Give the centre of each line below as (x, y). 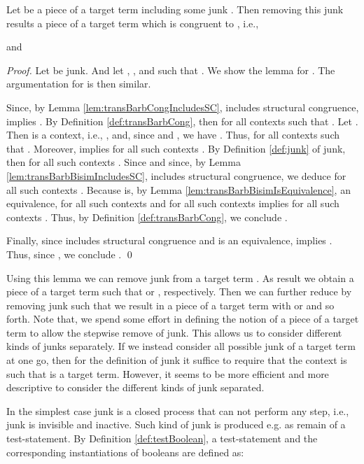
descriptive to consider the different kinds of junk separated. (135, 387)
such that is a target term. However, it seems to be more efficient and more (168, 373)
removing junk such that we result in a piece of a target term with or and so (170, 305)
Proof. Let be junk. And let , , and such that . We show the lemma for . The (171, 70)
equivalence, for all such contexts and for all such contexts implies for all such (173, 203)
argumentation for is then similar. (79, 84)
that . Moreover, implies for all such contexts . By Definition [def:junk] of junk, (176, 148)
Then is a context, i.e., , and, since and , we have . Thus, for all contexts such (173, 135)
